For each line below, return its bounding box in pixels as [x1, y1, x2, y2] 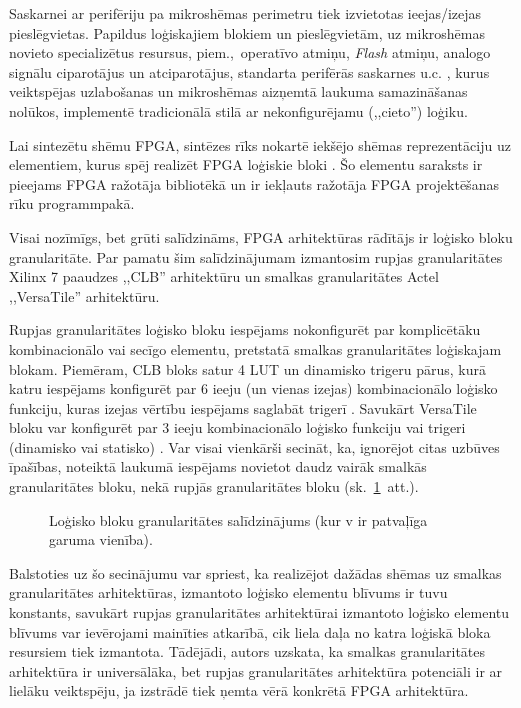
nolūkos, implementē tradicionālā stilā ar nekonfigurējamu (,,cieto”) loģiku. [9, 100, 468, 121]
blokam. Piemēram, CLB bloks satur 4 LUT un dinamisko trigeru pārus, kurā [9, 358, 486, 379]
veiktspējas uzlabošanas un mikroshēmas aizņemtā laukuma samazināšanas [9, 81, 468, 102]
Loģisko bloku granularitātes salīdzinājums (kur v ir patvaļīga [49, 509, 428, 530]
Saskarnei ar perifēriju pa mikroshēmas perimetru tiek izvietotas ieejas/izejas [9, 3, 482, 23]
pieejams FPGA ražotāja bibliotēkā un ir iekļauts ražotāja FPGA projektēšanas [9, 173, 499, 194]
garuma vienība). [49, 529, 153, 550]
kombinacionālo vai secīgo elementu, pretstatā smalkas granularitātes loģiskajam [9, 338, 502, 359]
